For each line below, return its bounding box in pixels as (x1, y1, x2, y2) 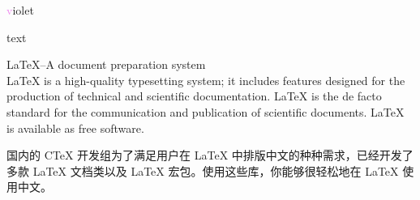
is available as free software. (6, 119, 144, 136)
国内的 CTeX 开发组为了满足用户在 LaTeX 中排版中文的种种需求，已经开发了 (6, 147, 414, 164)
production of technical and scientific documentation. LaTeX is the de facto (6, 87, 382, 104)
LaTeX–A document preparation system (6, 56, 206, 73)
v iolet (6, 2, 34, 18)
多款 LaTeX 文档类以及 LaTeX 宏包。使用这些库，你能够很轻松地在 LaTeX (6, 162, 399, 179)
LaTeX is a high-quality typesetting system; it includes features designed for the (6, 71, 405, 88)
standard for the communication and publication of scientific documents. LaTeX (6, 103, 405, 120)
